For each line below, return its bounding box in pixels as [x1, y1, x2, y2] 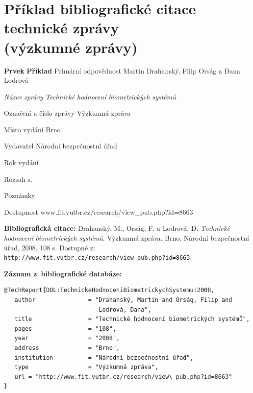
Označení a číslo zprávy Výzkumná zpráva [4, 108, 131, 118]
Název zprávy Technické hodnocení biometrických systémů [4, 91, 176, 101]
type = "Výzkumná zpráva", [14, 364, 158, 371]
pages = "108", [14, 325, 117, 332]
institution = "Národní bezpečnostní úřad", [14, 354, 194, 361]
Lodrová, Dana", [99, 306, 152, 313]
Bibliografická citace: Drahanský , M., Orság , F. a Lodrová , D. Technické [4, 223, 230, 233]
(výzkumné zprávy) [4, 37, 138, 57]
